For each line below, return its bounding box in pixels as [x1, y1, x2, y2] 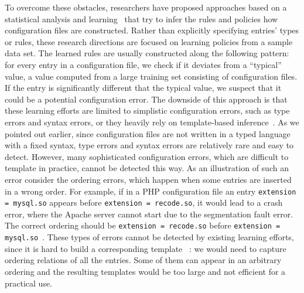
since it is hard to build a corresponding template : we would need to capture [5, 242, 286, 254]
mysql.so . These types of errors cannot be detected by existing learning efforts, [5, 231, 294, 243]
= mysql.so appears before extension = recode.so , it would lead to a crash [5, 196, 283, 209]
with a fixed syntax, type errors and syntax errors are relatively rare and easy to [5, 139, 294, 151]
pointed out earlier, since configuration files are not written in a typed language [5, 127, 291, 139]
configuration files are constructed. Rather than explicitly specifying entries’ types [5, 24, 299, 36]
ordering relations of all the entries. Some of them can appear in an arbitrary [5, 254, 282, 266]
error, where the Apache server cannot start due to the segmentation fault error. [5, 207, 293, 220]
